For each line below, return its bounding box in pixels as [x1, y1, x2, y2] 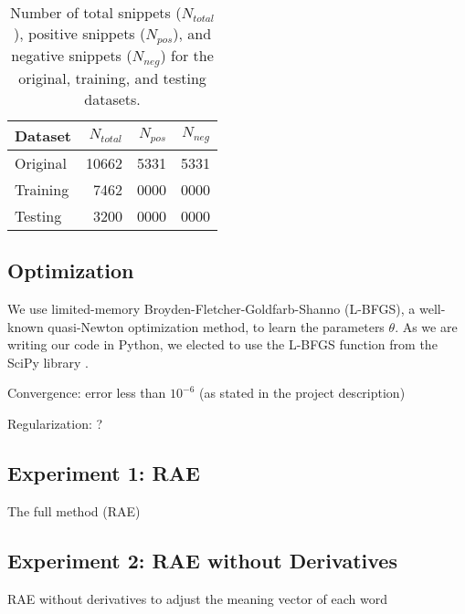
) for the [160, 44, 214, 66]
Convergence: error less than [7, 383, 166, 402]
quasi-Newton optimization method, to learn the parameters [48, 317, 385, 336]
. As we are [395, 317, 458, 336]
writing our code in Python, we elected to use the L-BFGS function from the [7, 335, 438, 354]
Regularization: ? [7, 414, 103, 433]
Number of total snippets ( [10, 2, 182, 23]
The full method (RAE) [7, 501, 141, 520]
